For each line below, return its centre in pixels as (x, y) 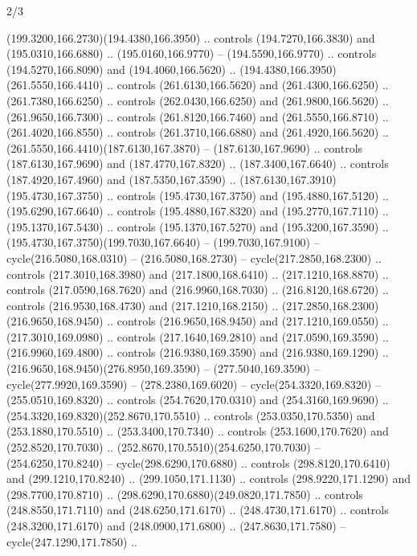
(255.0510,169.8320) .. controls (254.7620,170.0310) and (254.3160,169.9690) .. (198, 400)
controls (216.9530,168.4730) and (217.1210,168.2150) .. (143, 305)
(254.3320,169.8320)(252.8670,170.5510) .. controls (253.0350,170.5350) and (191, 415)
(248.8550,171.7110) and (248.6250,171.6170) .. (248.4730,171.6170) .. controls (198, 510)
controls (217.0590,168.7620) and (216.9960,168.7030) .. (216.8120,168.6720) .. (198, 290)
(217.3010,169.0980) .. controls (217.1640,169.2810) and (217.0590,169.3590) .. (198, 336)
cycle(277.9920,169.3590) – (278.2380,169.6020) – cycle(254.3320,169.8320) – (194, 384)
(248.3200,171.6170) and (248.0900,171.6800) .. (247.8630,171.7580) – (176, 525)
